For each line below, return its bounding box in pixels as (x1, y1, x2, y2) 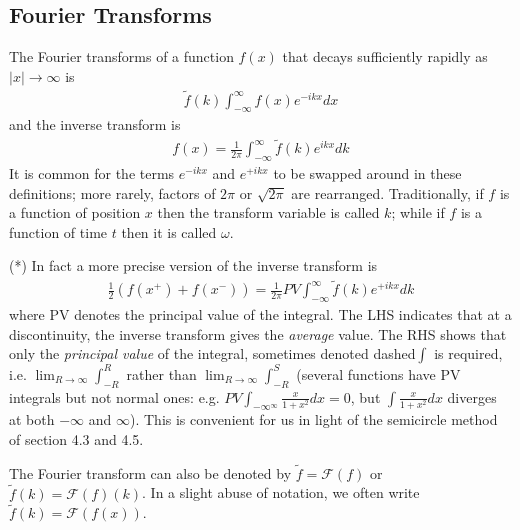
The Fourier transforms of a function (9, 46, 234, 67)
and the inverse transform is (9, 114, 181, 135)
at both (9, 409, 55, 430)
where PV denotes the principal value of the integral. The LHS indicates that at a (9, 304, 512, 325)
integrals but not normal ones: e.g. (9, 386, 220, 407)
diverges (447, 386, 497, 407)
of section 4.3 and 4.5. (9, 428, 144, 449)
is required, (434, 343, 503, 364)
